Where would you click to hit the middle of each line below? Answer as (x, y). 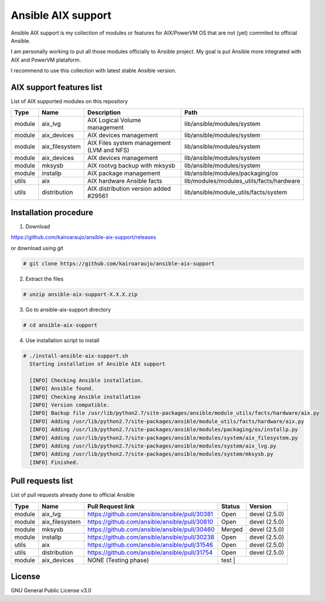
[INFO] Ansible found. (62, 389)
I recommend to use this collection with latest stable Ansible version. (94, 71)
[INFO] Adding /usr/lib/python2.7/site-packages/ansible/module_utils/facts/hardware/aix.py (167, 421)
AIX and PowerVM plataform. (46, 60)
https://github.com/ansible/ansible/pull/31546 (150, 545)
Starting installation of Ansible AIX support (97, 364)
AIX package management (124, 173)
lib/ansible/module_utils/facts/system (236, 192)
